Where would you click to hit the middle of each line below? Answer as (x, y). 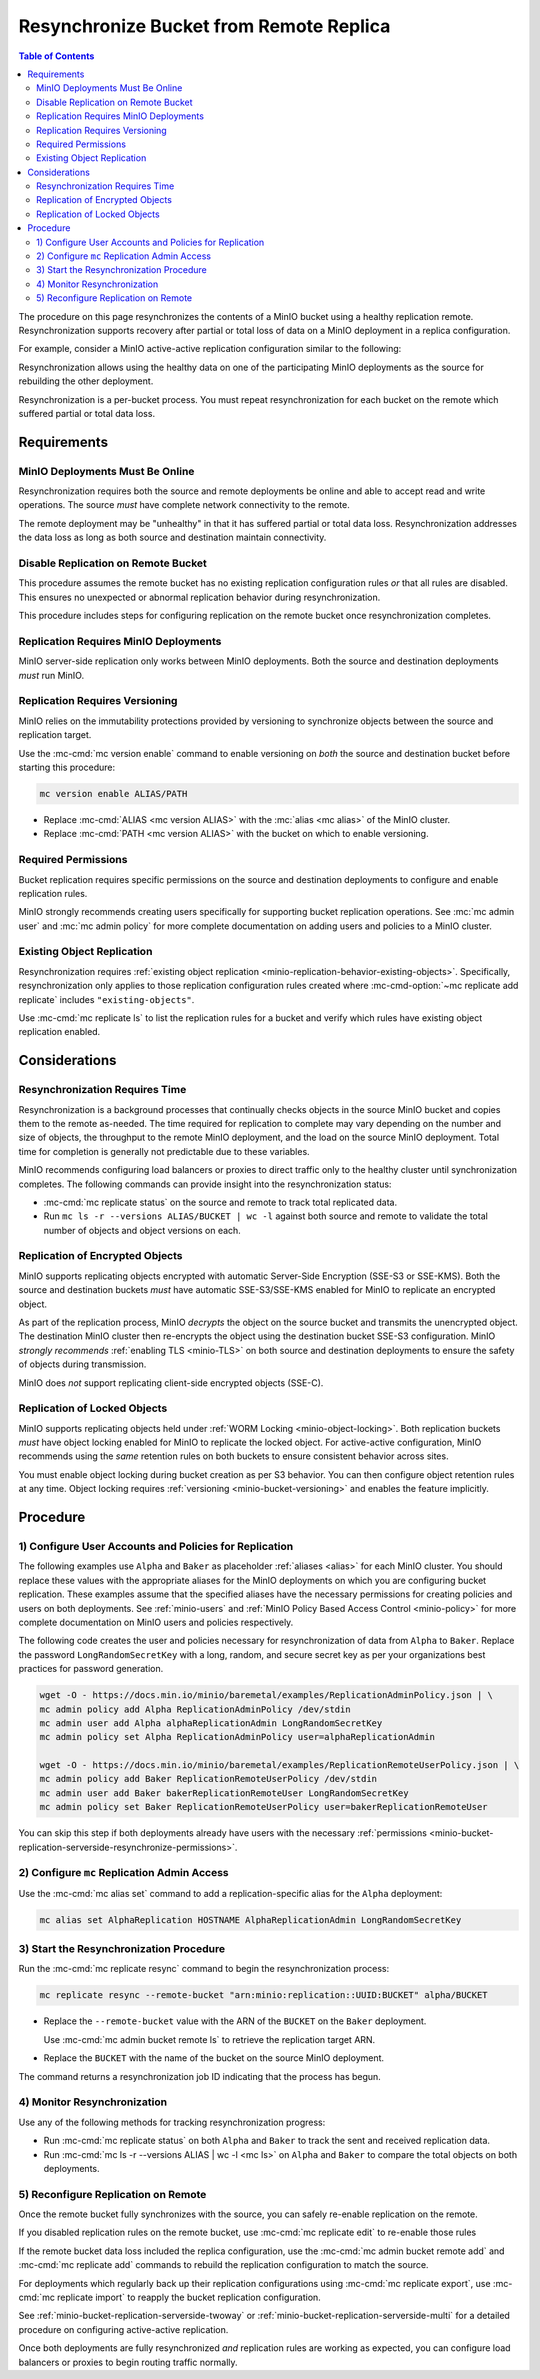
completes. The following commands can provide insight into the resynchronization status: (205, 1184)
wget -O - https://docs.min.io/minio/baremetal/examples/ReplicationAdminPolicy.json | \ (266, 1695)
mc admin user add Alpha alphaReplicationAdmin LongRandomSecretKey (211, 1723)
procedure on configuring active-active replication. (123, 2329)
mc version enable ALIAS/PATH (113, 793)
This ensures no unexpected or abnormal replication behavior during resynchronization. (199, 597)
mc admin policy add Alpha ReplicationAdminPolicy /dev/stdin (195, 1709)
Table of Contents (56, 56)
